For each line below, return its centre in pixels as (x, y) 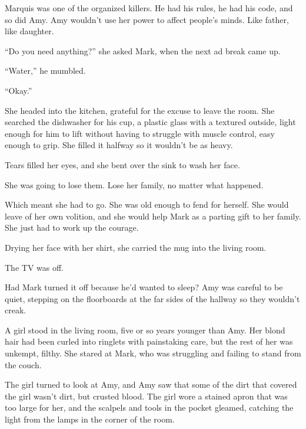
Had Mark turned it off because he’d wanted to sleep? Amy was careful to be (144, 287)
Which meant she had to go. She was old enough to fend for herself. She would (147, 204)
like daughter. (29, 31)
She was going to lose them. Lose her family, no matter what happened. (134, 184)
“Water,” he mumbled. (45, 71)
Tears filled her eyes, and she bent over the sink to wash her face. (122, 164)
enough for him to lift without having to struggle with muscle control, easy (140, 133)
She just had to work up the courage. (72, 227)
